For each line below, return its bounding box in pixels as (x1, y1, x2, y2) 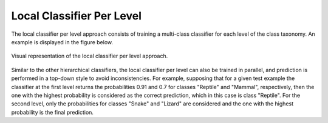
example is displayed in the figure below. (11, 38, 114, 45)
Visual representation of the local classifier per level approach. (11, 52, 168, 60)
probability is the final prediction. (11, 108, 94, 116)
